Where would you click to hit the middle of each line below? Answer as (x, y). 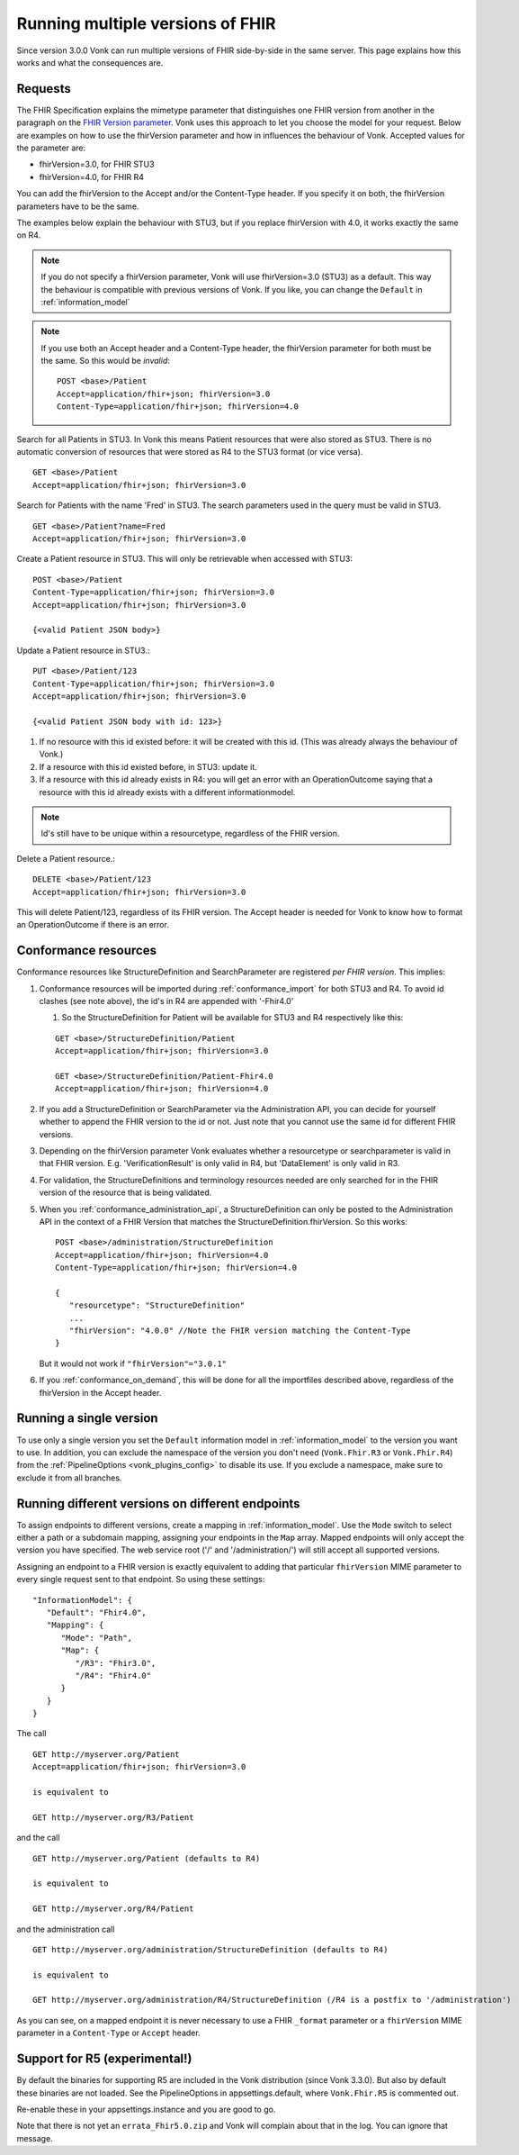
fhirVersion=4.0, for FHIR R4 (91, 177)
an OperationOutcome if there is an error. (93, 925)
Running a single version (87, 1418)
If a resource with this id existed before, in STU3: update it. (148, 766)
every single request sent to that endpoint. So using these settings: (141, 1580)
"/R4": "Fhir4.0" (113, 1675)
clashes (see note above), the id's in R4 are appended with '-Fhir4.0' (166, 1001)
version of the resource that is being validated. (125, 1192)
